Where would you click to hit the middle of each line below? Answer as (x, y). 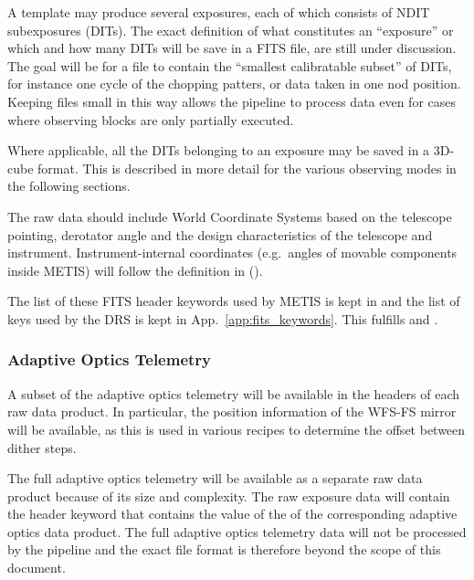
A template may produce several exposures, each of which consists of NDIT (219, 12)
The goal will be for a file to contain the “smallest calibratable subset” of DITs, (230, 65)
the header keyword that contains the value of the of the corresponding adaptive (232, 514)
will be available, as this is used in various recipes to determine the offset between (237, 429)
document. (37, 568)
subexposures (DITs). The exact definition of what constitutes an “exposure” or (231, 30)
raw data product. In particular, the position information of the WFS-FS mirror (232, 411)
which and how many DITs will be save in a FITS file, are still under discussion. (232, 48)
